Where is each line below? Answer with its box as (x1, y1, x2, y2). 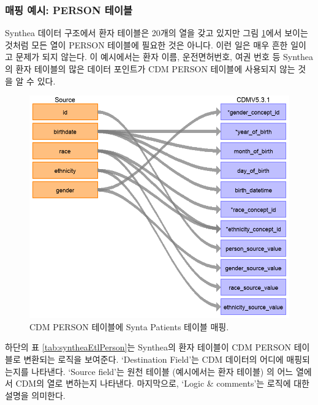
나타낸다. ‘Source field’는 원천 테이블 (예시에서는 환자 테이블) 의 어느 (31, 365, 293, 377)
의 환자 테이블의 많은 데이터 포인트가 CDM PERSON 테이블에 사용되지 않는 (5, 62, 295, 75)
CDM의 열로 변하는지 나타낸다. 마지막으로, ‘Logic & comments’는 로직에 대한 (15, 377, 309, 390)
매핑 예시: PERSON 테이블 (5, 2, 133, 17)
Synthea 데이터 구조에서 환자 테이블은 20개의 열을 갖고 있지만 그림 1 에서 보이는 (5, 26, 308, 39)
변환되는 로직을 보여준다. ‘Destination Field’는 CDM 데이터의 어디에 (23, 353, 284, 366)
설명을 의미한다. (5, 388, 66, 401)
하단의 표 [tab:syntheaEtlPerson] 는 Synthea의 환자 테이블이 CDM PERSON (5, 341, 292, 354)
